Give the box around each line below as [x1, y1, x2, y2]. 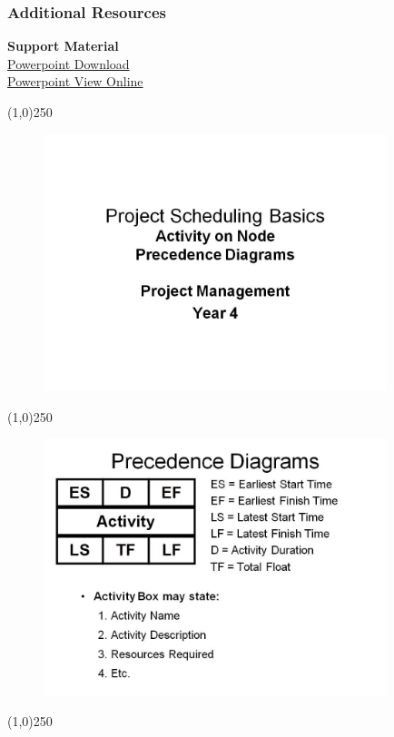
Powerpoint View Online [7, 72, 143, 91]
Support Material [7, 36, 119, 55]
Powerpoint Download [7, 54, 130, 73]
